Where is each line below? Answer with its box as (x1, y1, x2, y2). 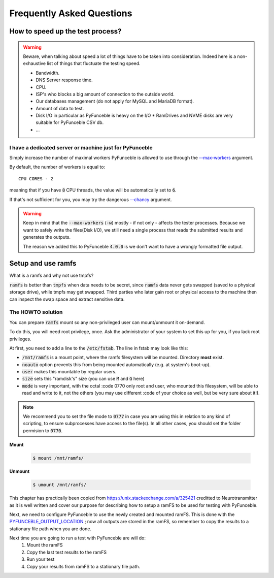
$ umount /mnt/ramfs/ (32, 482, 87, 488)
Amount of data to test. (36, 105, 84, 111)
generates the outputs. (23, 234, 71, 240)
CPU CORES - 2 (18, 176, 53, 181)
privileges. (9, 336, 31, 342)
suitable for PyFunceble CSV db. (36, 119, 104, 125)
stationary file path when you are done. (9, 526, 91, 532)
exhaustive (23, 60, 46, 67)
